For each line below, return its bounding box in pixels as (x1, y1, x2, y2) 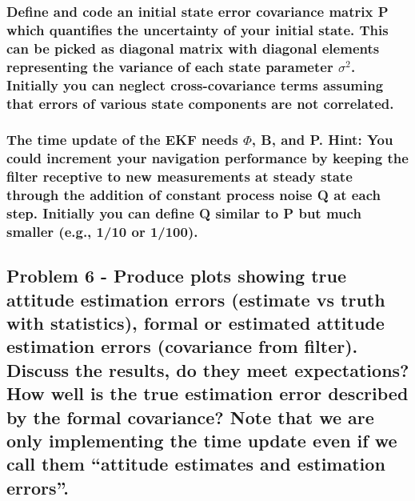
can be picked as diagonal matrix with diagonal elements (6, 38, 380, 58)
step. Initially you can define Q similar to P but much (6, 203, 361, 223)
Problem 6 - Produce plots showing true (6, 263, 346, 288)
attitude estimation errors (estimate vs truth (6, 287, 385, 311)
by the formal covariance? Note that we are (6, 404, 374, 429)
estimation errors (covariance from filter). (6, 334, 358, 359)
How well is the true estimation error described (6, 381, 409, 406)
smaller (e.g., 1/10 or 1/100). (6, 221, 198, 241)
